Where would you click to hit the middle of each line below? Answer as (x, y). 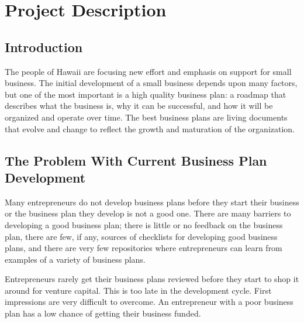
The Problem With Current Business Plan (136, 160)
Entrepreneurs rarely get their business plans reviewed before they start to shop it (152, 279)
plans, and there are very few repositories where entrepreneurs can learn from (144, 248)
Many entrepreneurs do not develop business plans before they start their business (152, 202)
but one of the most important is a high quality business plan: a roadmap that (146, 94)
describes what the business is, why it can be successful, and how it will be (139, 106)
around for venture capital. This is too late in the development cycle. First (138, 290)
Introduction (44, 47)
